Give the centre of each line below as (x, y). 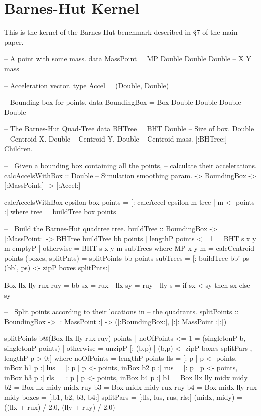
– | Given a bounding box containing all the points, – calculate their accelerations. (130, 165)
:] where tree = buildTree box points (60, 212)
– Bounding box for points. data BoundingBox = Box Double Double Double (123, 102)
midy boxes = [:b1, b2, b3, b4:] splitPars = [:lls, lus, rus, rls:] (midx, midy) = (123, 397)
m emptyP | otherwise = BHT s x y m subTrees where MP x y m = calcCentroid (129, 248)
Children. (18, 148)
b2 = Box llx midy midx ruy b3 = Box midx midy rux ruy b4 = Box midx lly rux (130, 387)
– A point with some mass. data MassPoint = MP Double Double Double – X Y (128, 58)
